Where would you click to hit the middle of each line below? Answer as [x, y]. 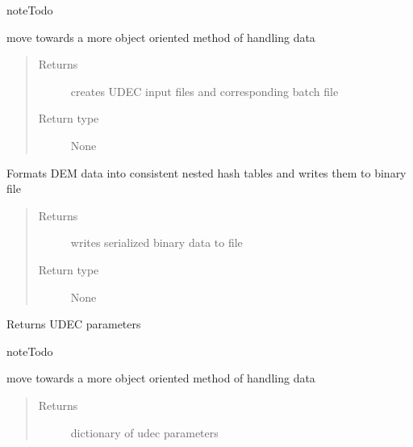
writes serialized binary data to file [156, 242]
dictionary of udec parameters [144, 432]
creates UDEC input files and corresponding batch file [204, 91]
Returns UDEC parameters [74, 324]
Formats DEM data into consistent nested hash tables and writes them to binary [206, 172]
